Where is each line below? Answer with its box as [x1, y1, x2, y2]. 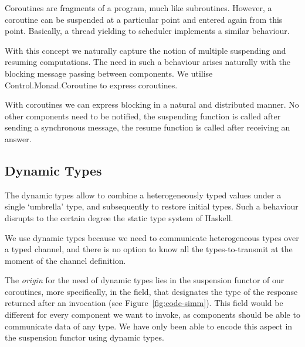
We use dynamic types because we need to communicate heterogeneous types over [5, 231, 299, 243]
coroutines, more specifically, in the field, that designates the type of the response [5, 285, 298, 297]
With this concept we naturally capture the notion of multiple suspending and [5, 44, 286, 56]
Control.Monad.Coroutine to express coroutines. [5, 78, 178, 91]
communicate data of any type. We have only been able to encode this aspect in [5, 319, 293, 332]
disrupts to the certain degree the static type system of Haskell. [5, 211, 233, 224]
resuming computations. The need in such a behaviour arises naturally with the [5, 56, 291, 68]
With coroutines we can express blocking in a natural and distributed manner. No [5, 98, 299, 111]
